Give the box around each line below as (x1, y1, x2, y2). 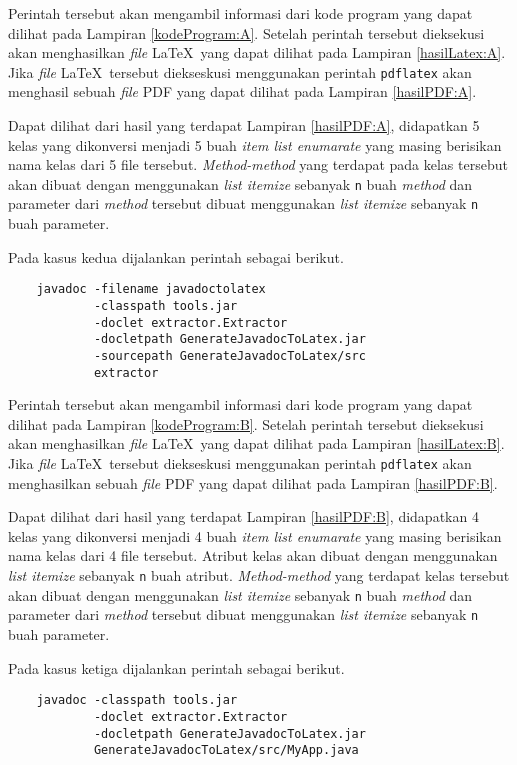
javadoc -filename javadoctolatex (36, 282, 266, 297)
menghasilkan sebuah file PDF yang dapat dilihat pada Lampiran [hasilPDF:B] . (8, 472, 498, 493)
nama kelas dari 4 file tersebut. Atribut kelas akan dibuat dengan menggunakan (8, 545, 498, 566)
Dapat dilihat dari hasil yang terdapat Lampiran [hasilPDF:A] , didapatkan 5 (8, 115, 480, 136)
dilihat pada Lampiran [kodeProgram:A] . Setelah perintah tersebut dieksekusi (8, 22, 485, 43)
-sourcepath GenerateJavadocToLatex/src (93, 348, 366, 363)
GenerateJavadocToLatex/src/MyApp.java (93, 743, 359, 758)
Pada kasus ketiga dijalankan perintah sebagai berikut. (8, 657, 345, 678)
